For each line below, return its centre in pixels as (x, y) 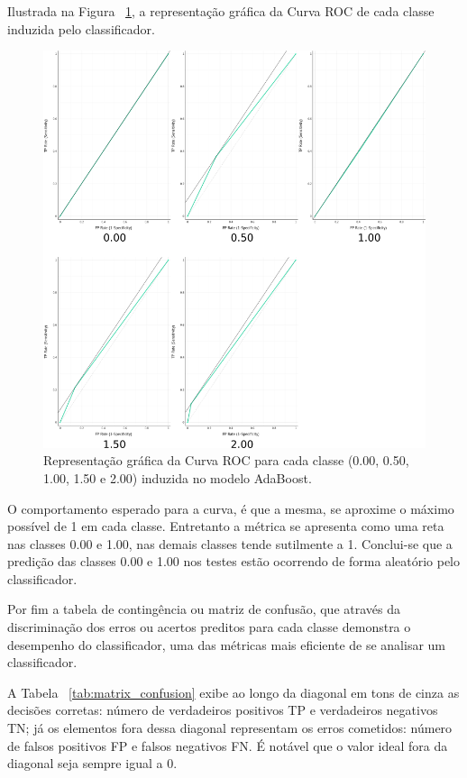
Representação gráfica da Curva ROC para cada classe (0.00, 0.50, (226, 460)
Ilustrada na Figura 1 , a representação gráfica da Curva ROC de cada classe (221, 11)
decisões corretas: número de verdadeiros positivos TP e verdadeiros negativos (223, 710)
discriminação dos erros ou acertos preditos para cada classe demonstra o (209, 627)
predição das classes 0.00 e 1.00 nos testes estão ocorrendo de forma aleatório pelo (234, 561)
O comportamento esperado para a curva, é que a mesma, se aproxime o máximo (231, 508)
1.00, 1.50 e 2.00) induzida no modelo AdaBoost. (178, 477)
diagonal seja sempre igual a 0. (92, 763)
